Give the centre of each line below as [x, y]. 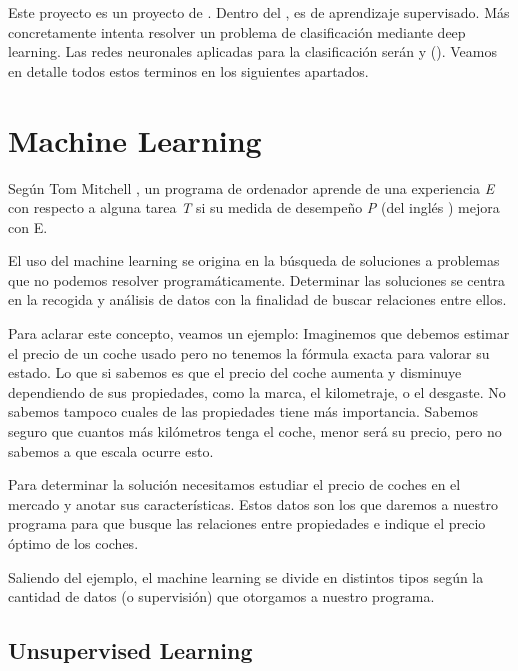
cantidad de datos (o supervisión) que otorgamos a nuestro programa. [221, 596]
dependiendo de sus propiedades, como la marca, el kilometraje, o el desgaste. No [257, 391]
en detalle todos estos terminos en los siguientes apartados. [188, 70]
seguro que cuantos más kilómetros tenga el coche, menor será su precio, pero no [255, 431]
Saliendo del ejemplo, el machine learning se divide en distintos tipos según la [246, 576]
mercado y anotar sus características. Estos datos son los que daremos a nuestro [253, 503]
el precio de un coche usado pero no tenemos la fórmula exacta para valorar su [249, 352]
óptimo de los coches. [73, 543]
